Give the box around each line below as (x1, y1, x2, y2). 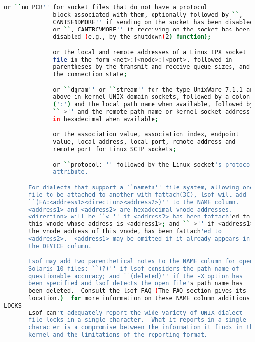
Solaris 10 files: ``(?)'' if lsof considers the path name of (28, 265, 239, 273)
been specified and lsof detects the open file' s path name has (28, 280, 243, 287)
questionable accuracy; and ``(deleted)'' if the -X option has (28, 273, 243, 280)
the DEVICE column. (28, 242, 92, 249)
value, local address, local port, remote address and (53, 138, 236, 146)
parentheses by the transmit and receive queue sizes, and (53, 63, 250, 70)
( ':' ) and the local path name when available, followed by (53, 100, 254, 108)
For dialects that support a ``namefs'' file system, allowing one (28, 184, 254, 191)
